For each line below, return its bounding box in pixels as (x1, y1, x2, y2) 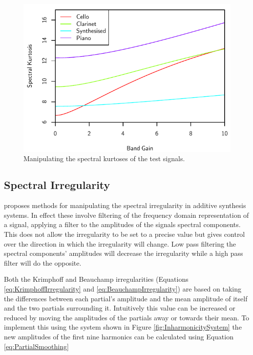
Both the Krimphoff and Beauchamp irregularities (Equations (4, 274, 189, 284)
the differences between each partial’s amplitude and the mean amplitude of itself (4, 293, 248, 303)
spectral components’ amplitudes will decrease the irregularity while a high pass (4, 248, 243, 258)
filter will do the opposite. (4, 257, 82, 268)
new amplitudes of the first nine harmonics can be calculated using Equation (4, 331, 233, 341)
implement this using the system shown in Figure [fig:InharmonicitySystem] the (4, 322, 242, 332)
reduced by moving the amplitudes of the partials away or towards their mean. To (4, 312, 250, 322)
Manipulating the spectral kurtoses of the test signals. (23, 153, 185, 164)
